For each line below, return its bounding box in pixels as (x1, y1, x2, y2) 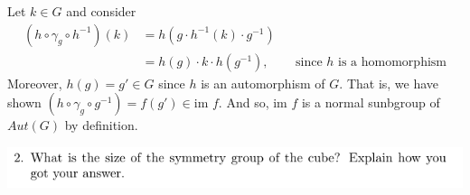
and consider (66, 2, 136, 20)
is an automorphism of (201, 73, 325, 92)
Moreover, (7, 73, 62, 92)
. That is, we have (339, 73, 439, 92)
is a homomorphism (338, 55, 446, 69)
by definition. (64, 116, 138, 135)
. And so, (218, 93, 269, 112)
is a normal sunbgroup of (301, 93, 440, 112)
